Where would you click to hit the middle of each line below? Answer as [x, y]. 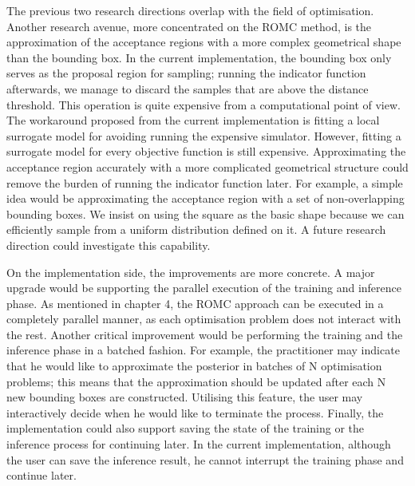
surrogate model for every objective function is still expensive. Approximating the [206, 151]
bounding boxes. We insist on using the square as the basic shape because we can [206, 213]
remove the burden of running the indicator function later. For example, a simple [205, 182]
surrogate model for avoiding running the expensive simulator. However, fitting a [204, 135]
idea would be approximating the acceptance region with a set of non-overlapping [206, 198]
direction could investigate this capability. [109, 245]
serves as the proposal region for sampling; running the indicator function [186, 73]
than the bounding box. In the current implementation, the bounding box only [199, 57]
